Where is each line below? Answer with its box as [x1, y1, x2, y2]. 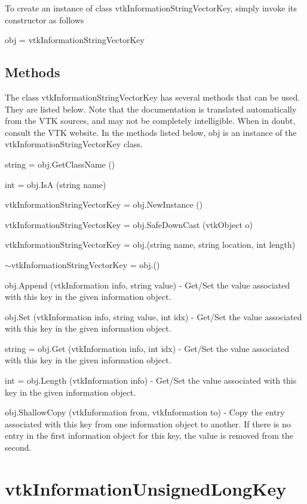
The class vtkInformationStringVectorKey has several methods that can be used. [5, 90, 300, 103]
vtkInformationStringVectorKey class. [5, 138, 143, 150]
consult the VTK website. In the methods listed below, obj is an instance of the [5, 126, 297, 138]
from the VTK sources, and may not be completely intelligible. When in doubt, [5, 114, 296, 127]
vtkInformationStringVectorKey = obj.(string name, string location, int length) [5, 238, 296, 251]
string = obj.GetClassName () [5, 157, 115, 170]
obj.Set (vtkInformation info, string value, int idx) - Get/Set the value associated [5, 310, 302, 323]
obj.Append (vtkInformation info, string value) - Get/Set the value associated [5, 278, 290, 291]
